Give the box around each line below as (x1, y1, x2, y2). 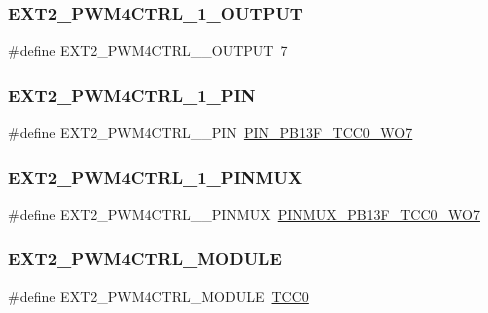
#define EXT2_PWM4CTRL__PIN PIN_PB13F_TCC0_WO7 (8, 122, 413, 143)
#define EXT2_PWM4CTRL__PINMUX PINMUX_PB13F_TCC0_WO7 (8, 203, 480, 224)
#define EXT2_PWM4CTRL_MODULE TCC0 (8, 285, 309, 306)
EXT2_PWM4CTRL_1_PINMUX (8, 164, 303, 189)
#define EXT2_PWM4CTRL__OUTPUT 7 (8, 40, 288, 61)
